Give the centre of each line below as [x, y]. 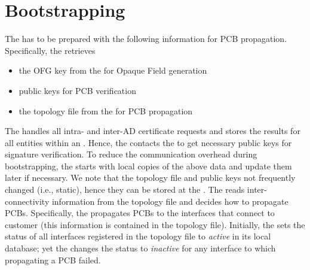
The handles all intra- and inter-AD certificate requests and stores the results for [153, 131]
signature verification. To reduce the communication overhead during [131, 154]
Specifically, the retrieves [50, 50]
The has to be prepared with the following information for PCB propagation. [146, 39]
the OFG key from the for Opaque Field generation [113, 70]
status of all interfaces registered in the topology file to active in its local [138, 236]
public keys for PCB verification [77, 90]
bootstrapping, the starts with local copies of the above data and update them [148, 166]
